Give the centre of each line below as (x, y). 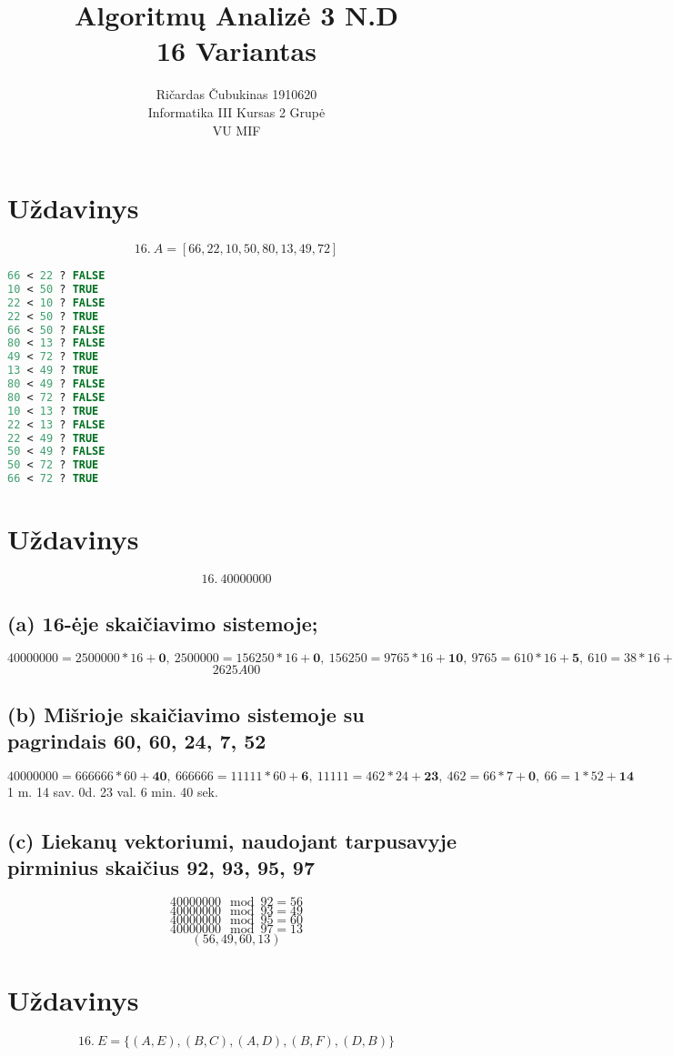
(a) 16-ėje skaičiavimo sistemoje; (163, 623)
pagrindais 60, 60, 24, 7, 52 (137, 741)
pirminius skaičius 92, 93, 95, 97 (161, 867)
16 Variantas (236, 50)
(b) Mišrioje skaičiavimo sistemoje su (186, 714)
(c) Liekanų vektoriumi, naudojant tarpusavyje (232, 840)
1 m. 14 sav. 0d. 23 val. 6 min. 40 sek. (113, 791)
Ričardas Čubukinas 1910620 (236, 94)
